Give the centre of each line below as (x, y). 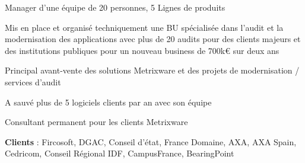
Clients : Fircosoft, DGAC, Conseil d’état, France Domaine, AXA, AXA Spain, (151, 141)
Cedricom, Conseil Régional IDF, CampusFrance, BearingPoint (120, 153)
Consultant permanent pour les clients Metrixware (96, 122)
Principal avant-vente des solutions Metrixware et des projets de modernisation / (152, 70)
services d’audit (33, 81)
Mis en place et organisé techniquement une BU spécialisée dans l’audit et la (144, 27)
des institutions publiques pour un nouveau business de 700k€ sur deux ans (142, 50)
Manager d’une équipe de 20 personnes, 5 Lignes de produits (115, 7)
